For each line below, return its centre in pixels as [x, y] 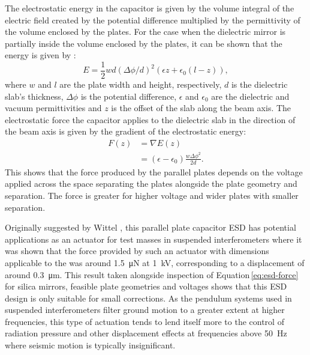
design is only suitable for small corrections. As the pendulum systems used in [148, 298]
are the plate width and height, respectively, [141, 84]
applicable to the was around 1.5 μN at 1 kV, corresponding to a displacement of [155, 262]
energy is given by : [40, 55]
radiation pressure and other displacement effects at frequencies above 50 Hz [146, 333]
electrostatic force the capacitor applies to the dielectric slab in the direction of [150, 119]
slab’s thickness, [34, 96]
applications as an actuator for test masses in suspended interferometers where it [154, 239]
